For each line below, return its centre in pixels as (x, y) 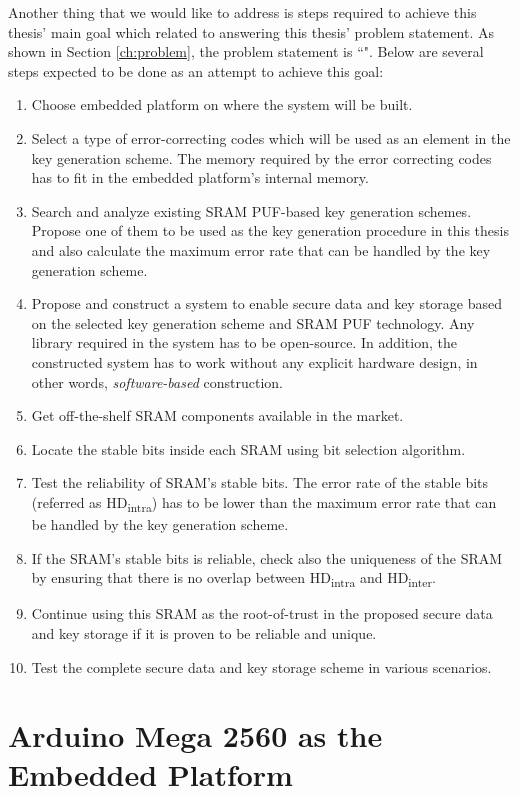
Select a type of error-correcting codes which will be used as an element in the (271, 137)
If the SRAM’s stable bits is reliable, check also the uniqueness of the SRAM (267, 557)
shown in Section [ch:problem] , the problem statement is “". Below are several (246, 51)
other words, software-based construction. (157, 381)
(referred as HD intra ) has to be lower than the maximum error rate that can (264, 503)
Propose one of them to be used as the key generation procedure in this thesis (270, 230)
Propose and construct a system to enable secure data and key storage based (267, 303)
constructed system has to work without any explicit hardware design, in (254, 361)
